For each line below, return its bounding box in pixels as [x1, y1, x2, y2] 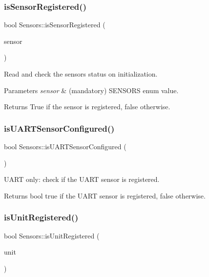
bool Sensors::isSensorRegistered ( [4, 20, 105, 30]
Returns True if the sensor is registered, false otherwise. [4, 101, 170, 112]
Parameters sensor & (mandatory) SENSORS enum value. [4, 85, 179, 95]
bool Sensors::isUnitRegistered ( [4, 230, 100, 240]
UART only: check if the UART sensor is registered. [4, 174, 160, 184]
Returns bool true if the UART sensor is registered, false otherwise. [4, 190, 206, 200]
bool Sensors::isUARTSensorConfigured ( [4, 141, 126, 151]
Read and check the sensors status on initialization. [4, 69, 158, 79]
